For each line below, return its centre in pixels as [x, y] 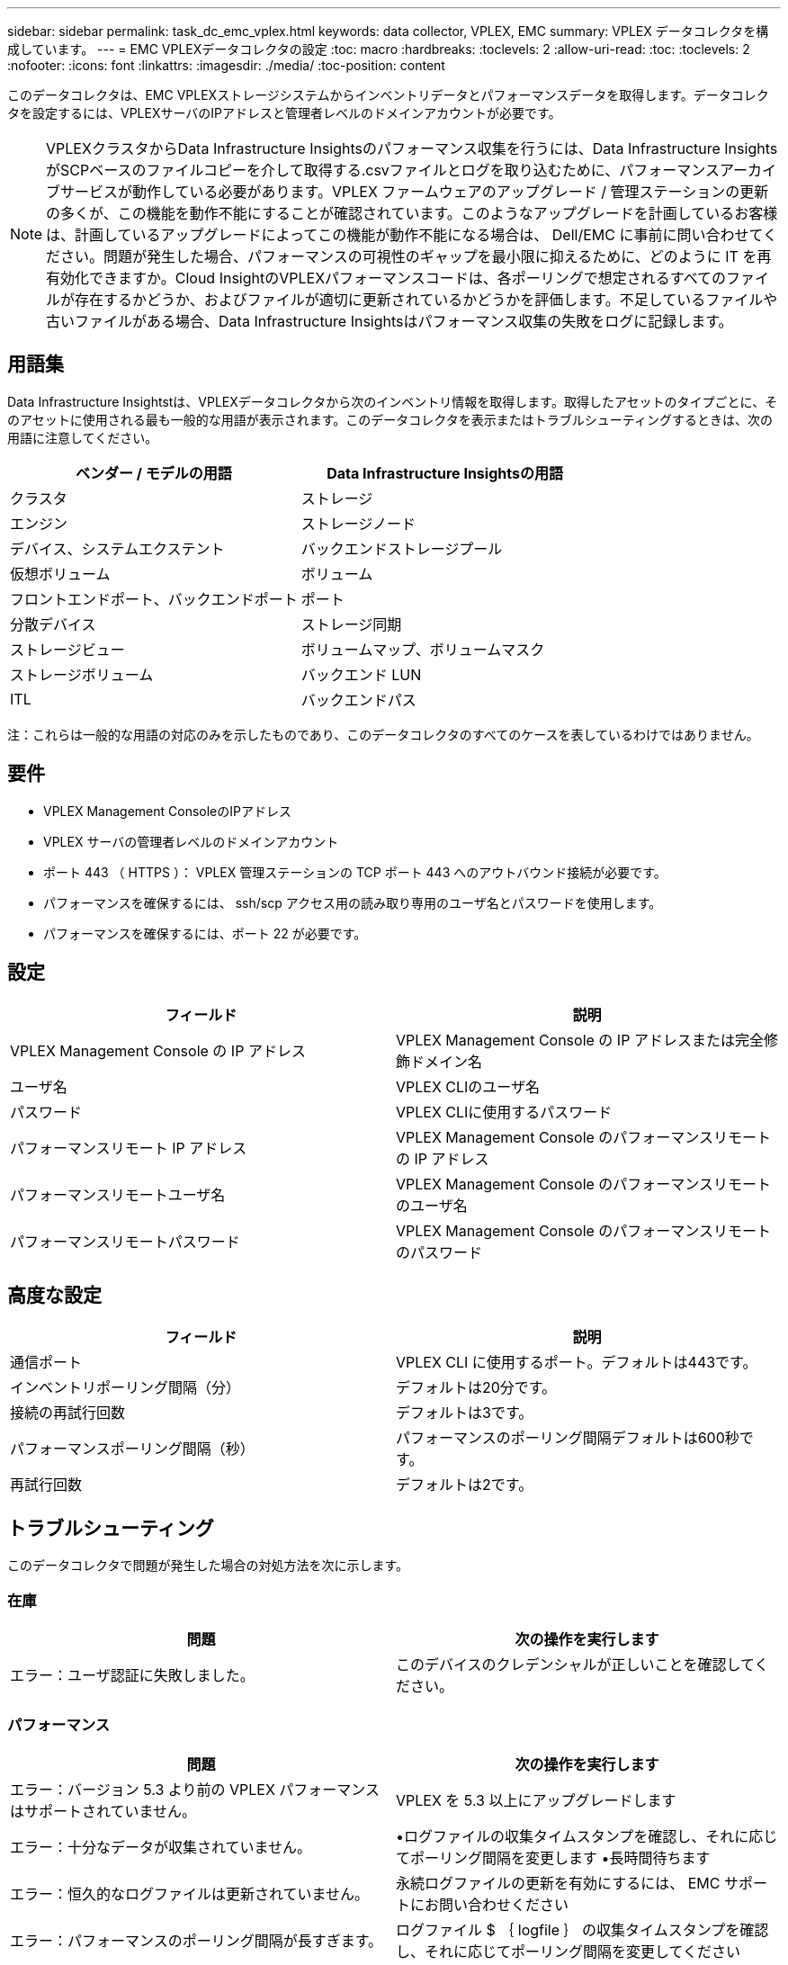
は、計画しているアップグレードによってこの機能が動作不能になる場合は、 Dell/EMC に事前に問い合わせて [404, 235]
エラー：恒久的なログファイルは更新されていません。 [190, 1893]
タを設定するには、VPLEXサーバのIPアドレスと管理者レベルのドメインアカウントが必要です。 [284, 113]
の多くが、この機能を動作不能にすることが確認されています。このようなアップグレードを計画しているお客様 [412, 213]
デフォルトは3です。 [465, 1413]
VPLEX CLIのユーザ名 [468, 1086]
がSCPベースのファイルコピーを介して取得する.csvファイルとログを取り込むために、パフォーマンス [383, 170]
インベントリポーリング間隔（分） [125, 1388]
